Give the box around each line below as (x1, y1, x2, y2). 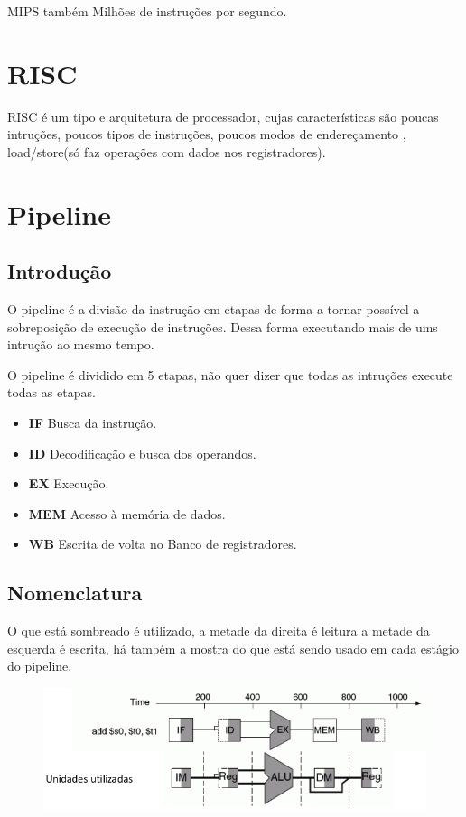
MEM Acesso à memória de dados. (28, 504, 226, 523)
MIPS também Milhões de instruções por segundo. (7, 2, 287, 20)
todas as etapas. (7, 383, 96, 402)
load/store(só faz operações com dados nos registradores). (7, 142, 326, 161)
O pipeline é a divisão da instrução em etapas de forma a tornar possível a (7, 300, 420, 319)
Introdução (7, 257, 112, 285)
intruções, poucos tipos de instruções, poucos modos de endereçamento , (7, 125, 406, 144)
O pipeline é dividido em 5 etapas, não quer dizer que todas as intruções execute (7, 365, 453, 384)
